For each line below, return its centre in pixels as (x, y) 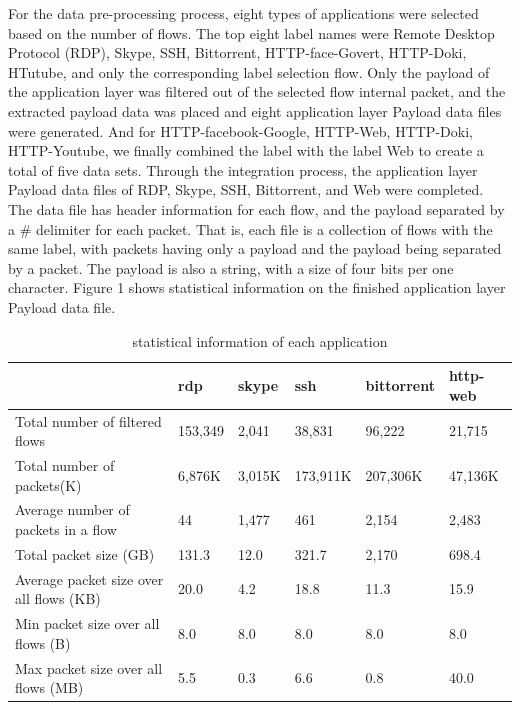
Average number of (72, 509)
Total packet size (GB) (85, 553)
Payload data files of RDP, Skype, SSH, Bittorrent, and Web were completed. (246, 189)
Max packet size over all (89, 667)
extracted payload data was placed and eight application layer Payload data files (255, 110)
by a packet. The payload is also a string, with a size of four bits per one (231, 267)
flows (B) (43, 642)
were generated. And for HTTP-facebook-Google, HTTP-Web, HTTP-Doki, (240, 130)
